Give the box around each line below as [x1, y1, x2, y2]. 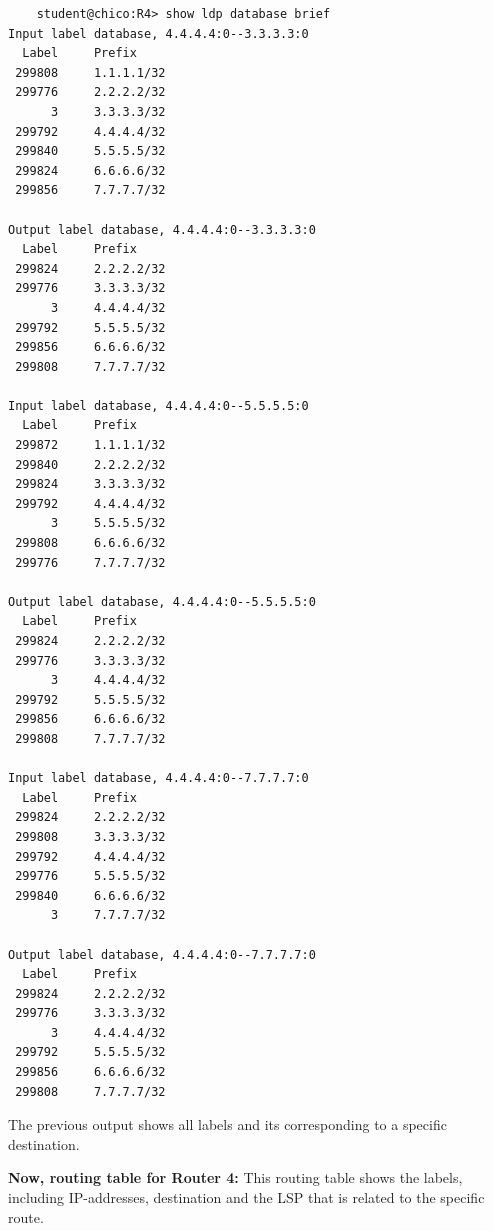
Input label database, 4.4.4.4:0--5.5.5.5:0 [8, 398, 309, 413]
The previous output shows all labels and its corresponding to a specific [8, 1114, 447, 1135]
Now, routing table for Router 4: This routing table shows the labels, [8, 1167, 463, 1188]
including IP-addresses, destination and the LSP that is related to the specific [8, 1187, 485, 1208]
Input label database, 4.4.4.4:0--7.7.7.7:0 [8, 771, 309, 786]
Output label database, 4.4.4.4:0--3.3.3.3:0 [8, 222, 316, 237]
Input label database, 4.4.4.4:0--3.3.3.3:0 [8, 26, 309, 41]
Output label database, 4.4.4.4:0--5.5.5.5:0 [8, 594, 316, 609]
